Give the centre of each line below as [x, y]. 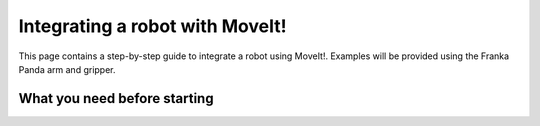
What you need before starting [116, 98]
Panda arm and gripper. [67, 69]
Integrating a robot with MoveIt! [152, 26]
